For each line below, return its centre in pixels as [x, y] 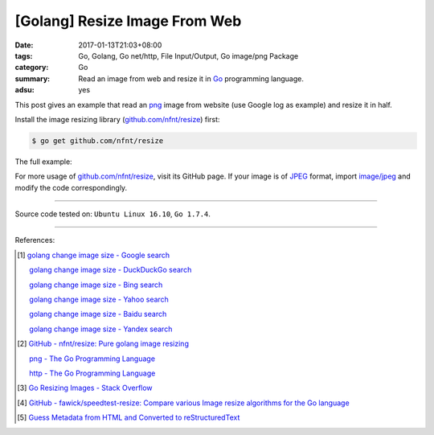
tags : [24, 55]
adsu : [25, 90]
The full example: [43, 162]
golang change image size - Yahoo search [99, 299]
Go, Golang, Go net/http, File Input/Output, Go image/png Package [188, 55]
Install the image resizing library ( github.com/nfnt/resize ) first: [117, 119]
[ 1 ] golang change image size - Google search [94, 255]
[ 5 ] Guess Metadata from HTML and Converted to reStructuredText [129, 417]
